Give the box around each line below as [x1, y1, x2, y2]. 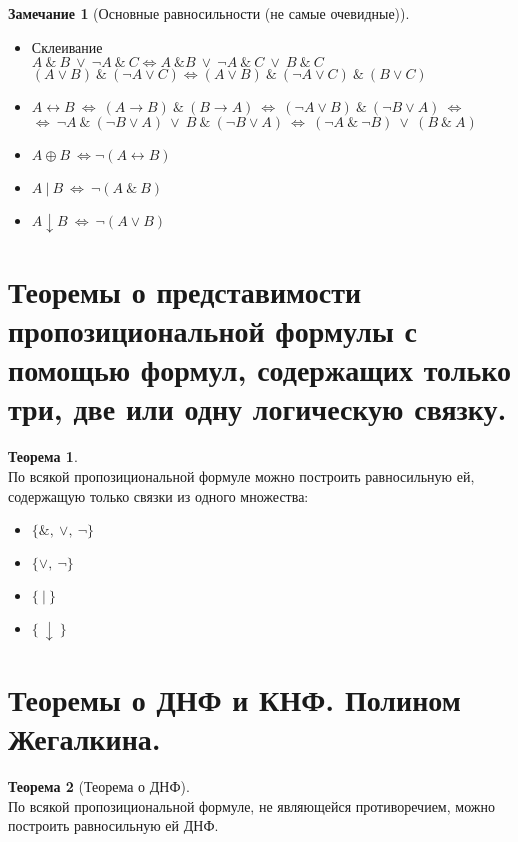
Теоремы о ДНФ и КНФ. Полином [8, 678, 461, 719]
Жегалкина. [8, 718, 161, 759]
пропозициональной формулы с [8, 310, 417, 351]
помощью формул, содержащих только [8, 349, 512, 390]
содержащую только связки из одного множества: [8, 485, 309, 506]
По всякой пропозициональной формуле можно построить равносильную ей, [8, 465, 475, 486]
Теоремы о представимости [8, 270, 362, 311]
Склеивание [31, 36, 103, 57]
